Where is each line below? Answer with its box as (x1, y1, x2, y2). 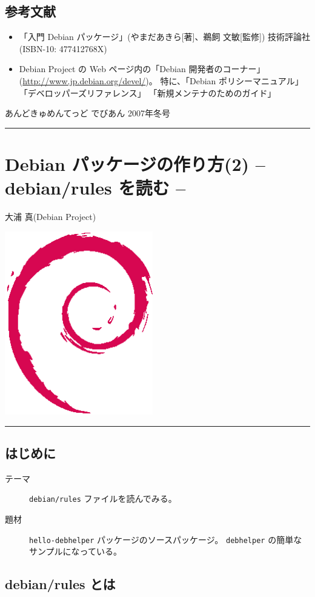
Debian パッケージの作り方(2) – (5, 151, 265, 176)
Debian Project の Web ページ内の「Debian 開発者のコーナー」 (19, 62, 265, 75)
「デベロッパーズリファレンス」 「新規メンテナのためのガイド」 (19, 86, 276, 99)
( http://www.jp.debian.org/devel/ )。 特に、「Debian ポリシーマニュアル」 (19, 74, 303, 87)
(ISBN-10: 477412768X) (19, 42, 107, 55)
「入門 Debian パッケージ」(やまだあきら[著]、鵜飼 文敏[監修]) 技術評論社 (19, 30, 310, 43)
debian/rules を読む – (5, 175, 186, 200)
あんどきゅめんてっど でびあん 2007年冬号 (5, 107, 170, 119)
